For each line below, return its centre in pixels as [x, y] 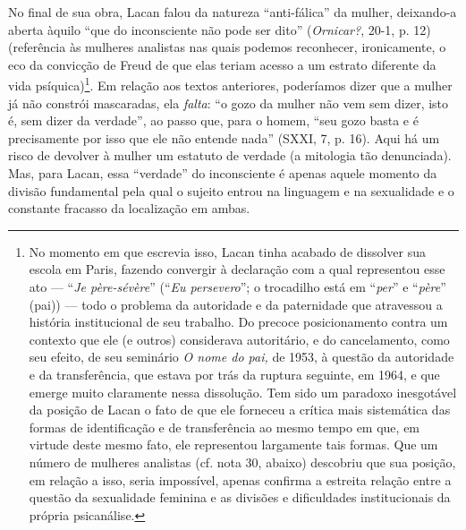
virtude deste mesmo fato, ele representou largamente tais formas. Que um [233, 445]
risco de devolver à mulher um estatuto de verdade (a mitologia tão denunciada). [230, 155]
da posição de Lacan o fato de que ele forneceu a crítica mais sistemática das [240, 410]
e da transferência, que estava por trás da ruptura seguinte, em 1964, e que [234, 374]
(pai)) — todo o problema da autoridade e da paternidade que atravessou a [236, 304]
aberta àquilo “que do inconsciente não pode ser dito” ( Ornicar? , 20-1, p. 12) [220, 29]
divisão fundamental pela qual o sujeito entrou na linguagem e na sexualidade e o [231, 190]
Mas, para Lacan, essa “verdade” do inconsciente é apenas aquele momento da [223, 173]
